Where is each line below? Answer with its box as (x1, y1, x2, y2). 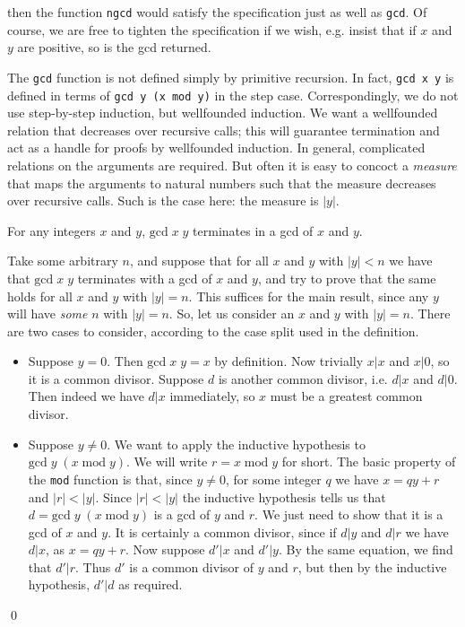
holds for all (7, 286, 73, 305)
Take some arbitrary (7, 251, 118, 270)
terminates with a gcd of (77, 268, 212, 287)
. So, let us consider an (168, 304, 295, 323)
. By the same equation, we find (278, 540, 453, 559)
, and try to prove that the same (257, 268, 436, 287)
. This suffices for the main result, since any (188, 286, 429, 305)
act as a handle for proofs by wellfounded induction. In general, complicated (7, 138, 426, 157)
